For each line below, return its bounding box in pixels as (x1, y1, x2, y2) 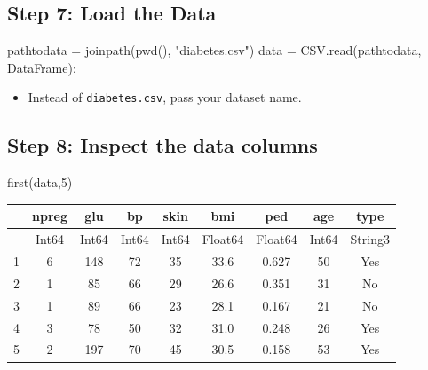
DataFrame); (7, 58, 76, 76)
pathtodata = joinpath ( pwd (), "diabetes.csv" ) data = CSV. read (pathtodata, (7, 41, 422, 59)
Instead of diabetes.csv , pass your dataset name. (28, 88, 302, 106)
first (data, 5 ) (7, 173, 73, 192)
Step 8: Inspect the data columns (7, 131, 318, 159)
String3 (350, 230, 390, 248)
